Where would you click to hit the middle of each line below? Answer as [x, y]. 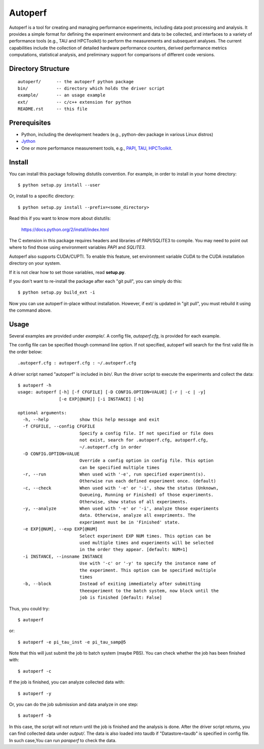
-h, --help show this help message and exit [91, 419]
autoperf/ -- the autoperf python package [76, 81]
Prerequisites [30, 123]
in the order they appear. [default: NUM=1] [134, 550]
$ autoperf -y [34, 693]
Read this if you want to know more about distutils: [60, 218]
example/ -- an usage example [62, 95]
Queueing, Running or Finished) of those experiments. [146, 495]
